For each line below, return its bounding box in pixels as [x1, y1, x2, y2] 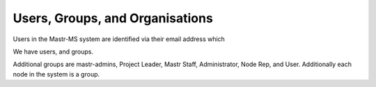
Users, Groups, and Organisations [13, 10, 214, 26]
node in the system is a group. [13, 70, 100, 78]
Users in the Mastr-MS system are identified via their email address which [13, 35, 226, 43]
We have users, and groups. [13, 47, 94, 56]
